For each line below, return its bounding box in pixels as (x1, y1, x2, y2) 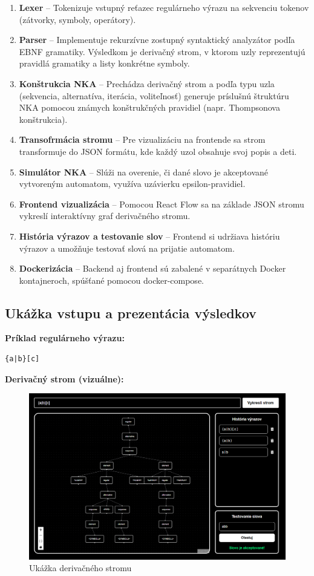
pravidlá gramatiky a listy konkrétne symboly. (19, 57, 190, 70)
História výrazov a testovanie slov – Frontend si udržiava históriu (19, 229, 280, 242)
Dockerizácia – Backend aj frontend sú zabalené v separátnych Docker (19, 262, 286, 275)
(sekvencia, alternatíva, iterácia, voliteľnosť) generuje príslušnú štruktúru (19, 89, 289, 102)
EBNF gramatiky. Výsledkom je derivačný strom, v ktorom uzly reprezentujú (19, 45, 306, 57)
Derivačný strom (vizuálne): (5, 372, 124, 385)
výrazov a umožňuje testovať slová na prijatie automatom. (19, 241, 235, 254)
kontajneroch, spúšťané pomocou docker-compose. (19, 273, 204, 286)
